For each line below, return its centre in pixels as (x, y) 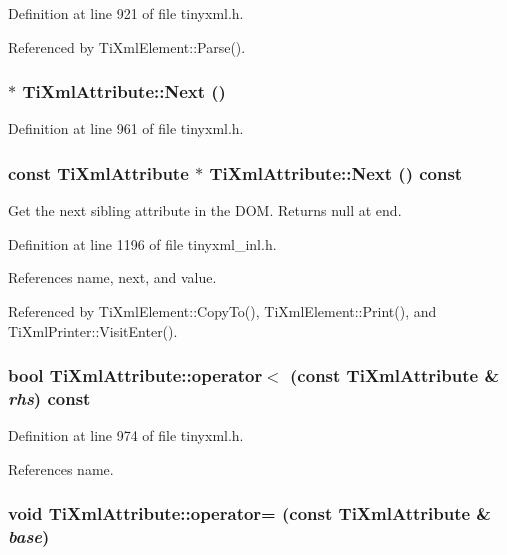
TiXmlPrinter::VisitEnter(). (93, 330)
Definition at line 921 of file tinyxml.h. (126, 13)
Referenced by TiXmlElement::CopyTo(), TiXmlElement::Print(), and (222, 311)
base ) (29, 536)
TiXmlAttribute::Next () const (336, 172)
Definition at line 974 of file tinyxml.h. (126, 435)
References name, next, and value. (112, 277)
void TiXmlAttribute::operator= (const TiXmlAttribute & (249, 513)
